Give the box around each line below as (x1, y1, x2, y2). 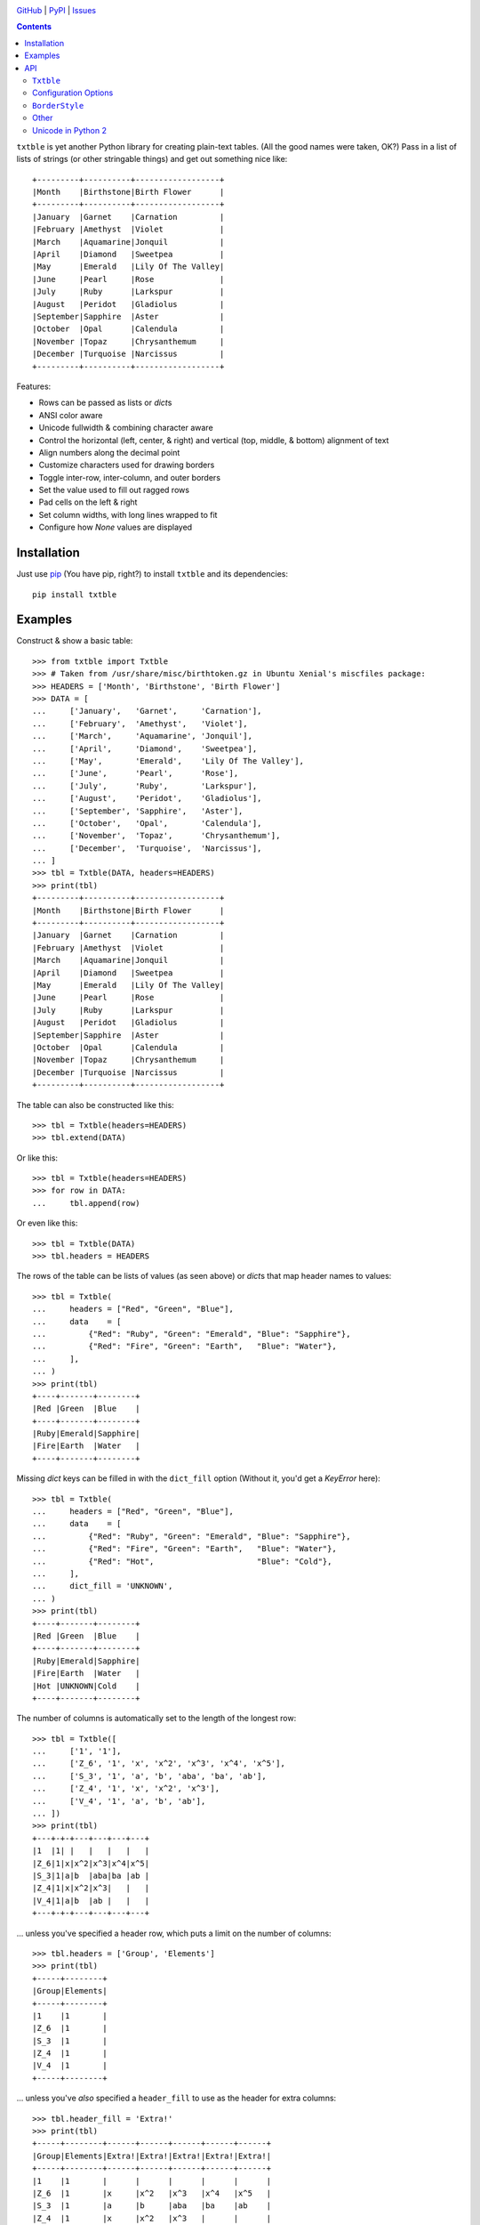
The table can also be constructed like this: (16, 1099, 175, 1110)
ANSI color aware (38, 409, 103, 420)
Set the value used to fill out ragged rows (38, 485, 190, 496)
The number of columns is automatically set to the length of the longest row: (16, 1713, 297, 1724)
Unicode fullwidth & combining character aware (38, 423, 213, 433)
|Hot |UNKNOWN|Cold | (32, 1680, 140, 1691)
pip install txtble (32, 589, 117, 600)
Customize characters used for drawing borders (38, 459, 215, 471)
